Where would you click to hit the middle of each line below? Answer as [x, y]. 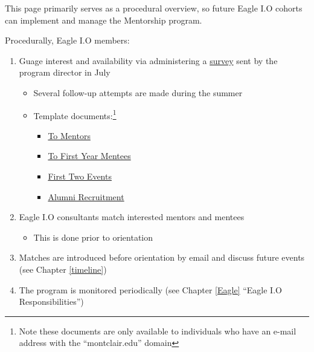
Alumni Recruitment [86, 196]
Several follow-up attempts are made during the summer [138, 92]
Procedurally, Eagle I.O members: [67, 40]
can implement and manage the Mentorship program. [104, 20]
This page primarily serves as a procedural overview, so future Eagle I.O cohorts [154, 8]
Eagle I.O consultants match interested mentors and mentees [132, 217]
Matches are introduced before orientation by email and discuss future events [162, 257]
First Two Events [80, 176]
